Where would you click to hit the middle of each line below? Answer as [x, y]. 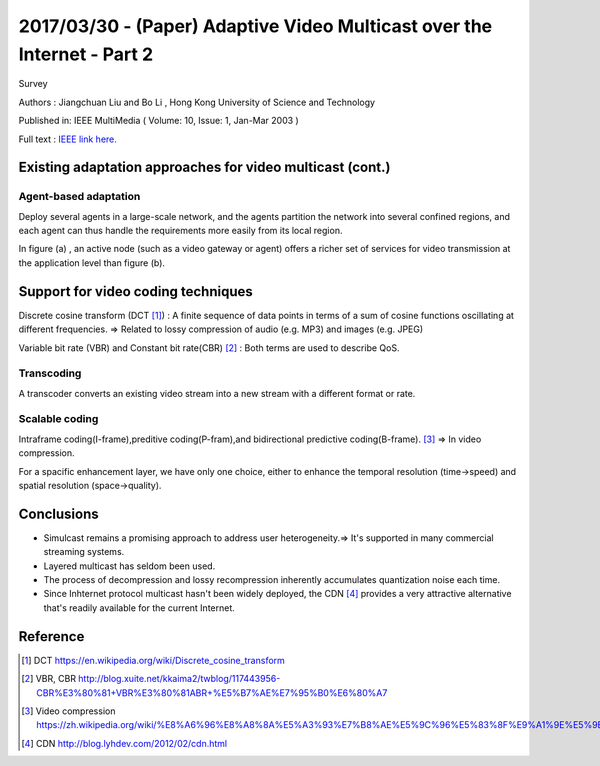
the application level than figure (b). [91, 262]
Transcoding [50, 373]
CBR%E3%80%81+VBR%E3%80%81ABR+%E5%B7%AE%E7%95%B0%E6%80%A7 [212, 692]
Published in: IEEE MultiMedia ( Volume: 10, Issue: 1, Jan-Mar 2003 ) [158, 121]
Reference [51, 636]
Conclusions [58, 513]
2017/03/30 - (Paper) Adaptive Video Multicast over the [255, 26]
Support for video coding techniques [136, 291]
